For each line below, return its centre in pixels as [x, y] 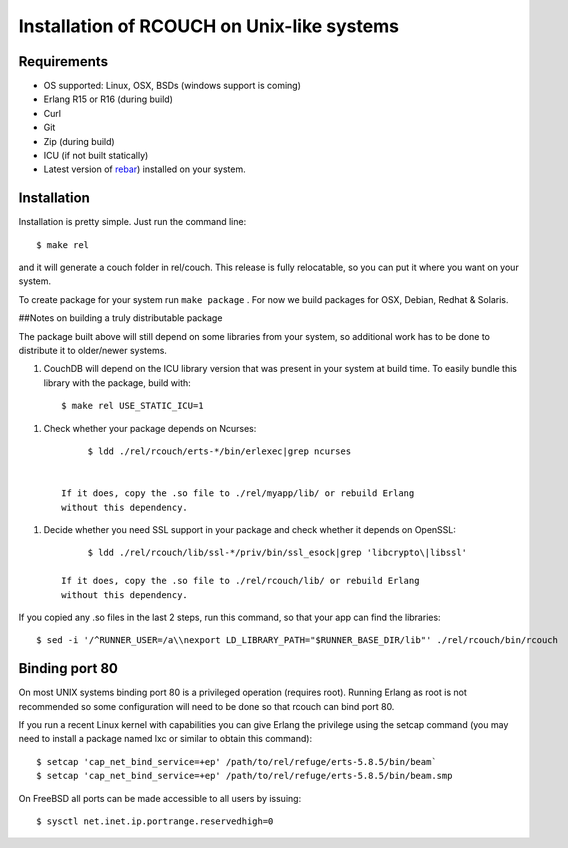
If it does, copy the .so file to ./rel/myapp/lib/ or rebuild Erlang [238, 493]
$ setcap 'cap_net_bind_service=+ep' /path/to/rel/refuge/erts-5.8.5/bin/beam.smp [244, 776]
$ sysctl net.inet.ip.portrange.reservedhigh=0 [155, 821]
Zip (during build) [79, 141]
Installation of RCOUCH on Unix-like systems [209, 26]
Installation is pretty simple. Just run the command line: [132, 222]
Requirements [63, 61]
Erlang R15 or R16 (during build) [108, 99]
